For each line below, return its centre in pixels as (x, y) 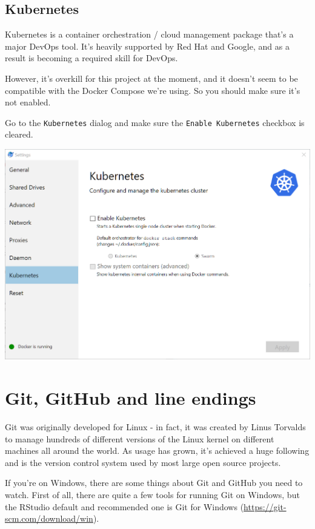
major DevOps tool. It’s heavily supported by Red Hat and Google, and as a (147, 46)
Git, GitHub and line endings (131, 398)
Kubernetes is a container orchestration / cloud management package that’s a (149, 34)
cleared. (19, 134)
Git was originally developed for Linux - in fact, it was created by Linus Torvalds (155, 427)
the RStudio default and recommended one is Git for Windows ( (124, 506)
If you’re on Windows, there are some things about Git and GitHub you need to (154, 483)
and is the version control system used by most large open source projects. (143, 462)
